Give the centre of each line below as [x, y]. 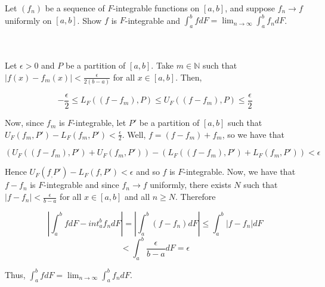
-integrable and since [81, 185]
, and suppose [250, 8]
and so [148, 172]
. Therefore [196, 197]
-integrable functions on [156, 8]
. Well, [134, 134]
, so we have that [253, 134]
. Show [89, 20]
